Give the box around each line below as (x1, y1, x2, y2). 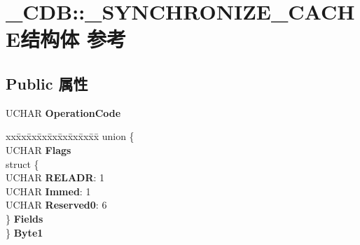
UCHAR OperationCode (6, 105, 121, 120)
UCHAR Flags (6, 142, 71, 157)
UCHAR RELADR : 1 (6, 170, 105, 185)
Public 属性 (6, 72, 88, 94)
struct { (6, 156, 39, 171)
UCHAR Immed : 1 (6, 183, 91, 198)
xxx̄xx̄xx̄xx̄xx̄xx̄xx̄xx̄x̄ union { (6, 129, 134, 143)
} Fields (6, 211, 43, 225)
